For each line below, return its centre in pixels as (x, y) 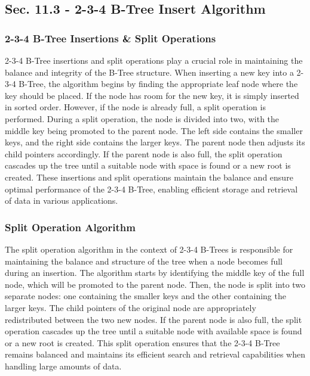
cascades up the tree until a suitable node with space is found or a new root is (148, 165)
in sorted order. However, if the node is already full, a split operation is (135, 107)
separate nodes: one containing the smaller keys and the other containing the (145, 296)
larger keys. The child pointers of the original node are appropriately (131, 307)
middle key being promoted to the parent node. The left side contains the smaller (154, 130)
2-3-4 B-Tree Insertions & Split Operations (111, 38)
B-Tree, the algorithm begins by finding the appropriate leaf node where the (158, 84)
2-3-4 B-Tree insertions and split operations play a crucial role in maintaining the (154, 60)
